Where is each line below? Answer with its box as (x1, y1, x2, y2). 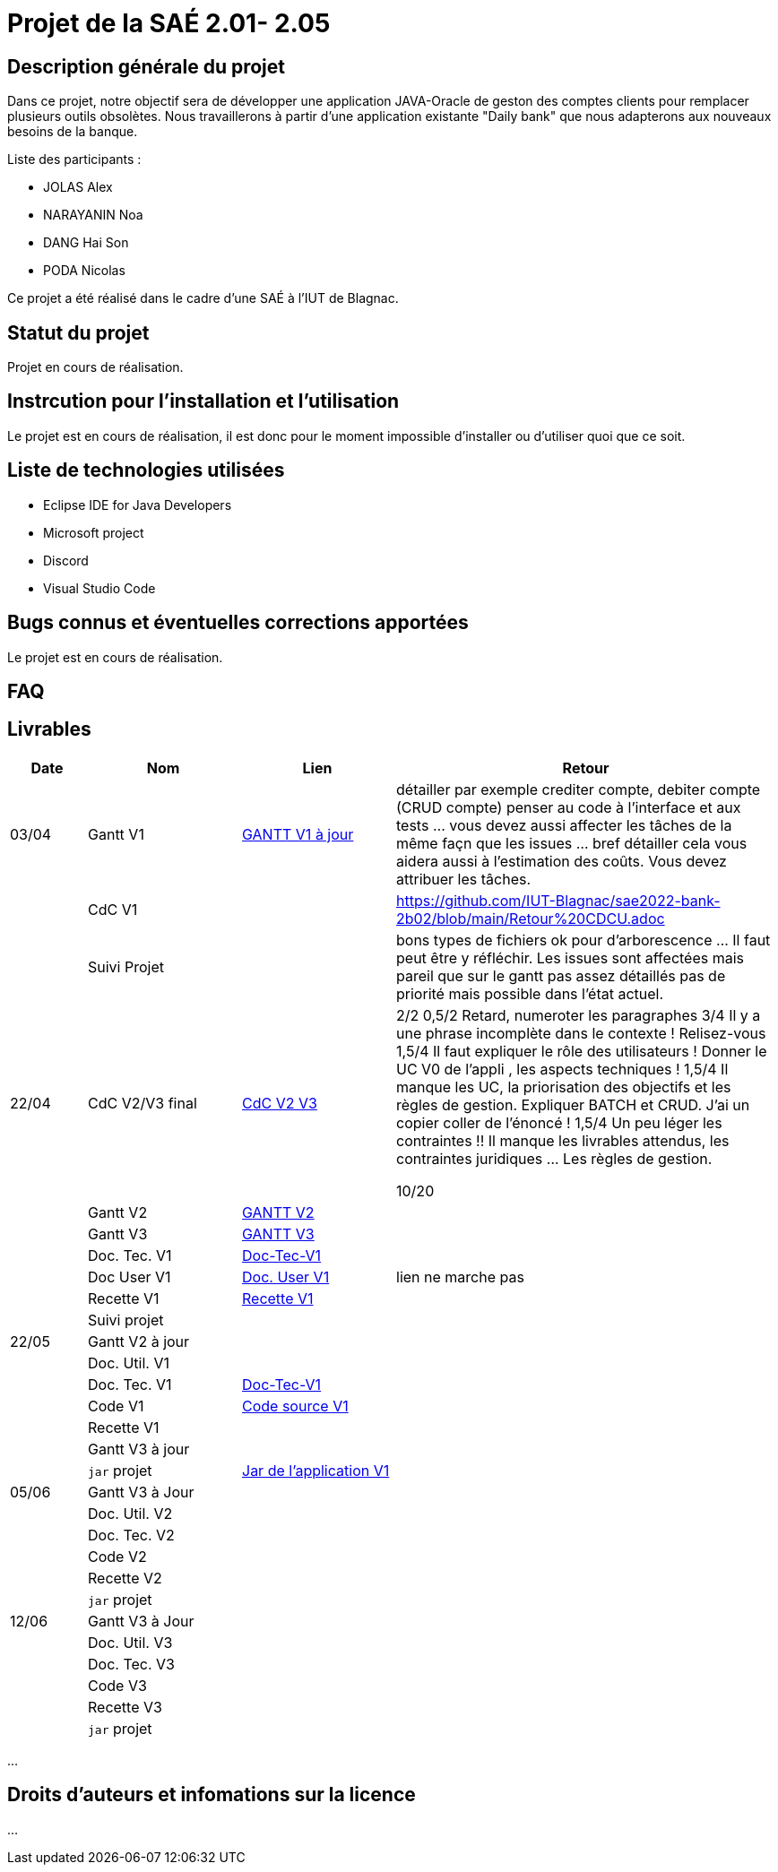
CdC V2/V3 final (88, 1093, 197, 1112)
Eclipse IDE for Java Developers (43, 496, 232, 513)
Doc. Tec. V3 (88, 1654, 175, 1673)
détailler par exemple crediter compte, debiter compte (396, 780, 761, 798)
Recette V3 (88, 1697, 162, 1716)
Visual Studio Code (43, 580, 156, 596)
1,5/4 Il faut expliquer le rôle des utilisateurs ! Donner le (396, 1041, 767, 1060)
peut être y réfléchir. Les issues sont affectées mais (396, 948, 745, 967)
